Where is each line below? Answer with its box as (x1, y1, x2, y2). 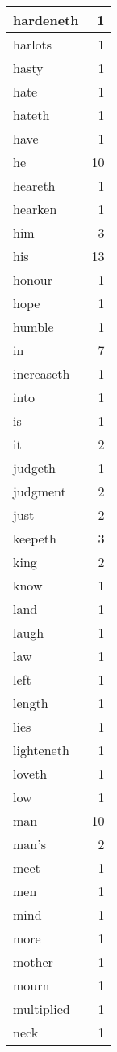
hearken (13, 200, 57, 218)
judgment (13, 482, 66, 500)
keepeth (13, 529, 56, 547)
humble (13, 317, 54, 336)
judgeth (13, 458, 56, 477)
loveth (13, 764, 48, 783)
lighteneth (13, 741, 69, 759)
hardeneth (13, 11, 79, 29)
